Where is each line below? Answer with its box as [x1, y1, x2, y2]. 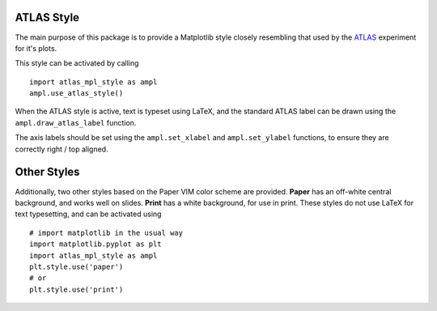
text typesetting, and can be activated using [15, 209, 162, 219]
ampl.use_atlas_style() [29, 89, 124, 98]
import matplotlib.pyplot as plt [29, 240, 162, 249]
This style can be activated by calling [15, 58, 139, 68]
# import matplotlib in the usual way [29, 228, 184, 237]
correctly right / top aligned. [15, 144, 108, 154]
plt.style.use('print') [29, 284, 124, 294]
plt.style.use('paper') [29, 262, 124, 271]
